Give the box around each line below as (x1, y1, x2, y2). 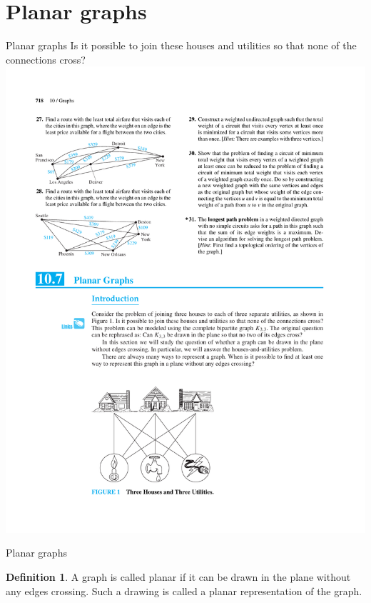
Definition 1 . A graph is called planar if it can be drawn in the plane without (6, 569, 351, 584)
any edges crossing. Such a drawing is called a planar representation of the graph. (6, 583, 362, 598)
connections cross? (6, 51, 86, 66)
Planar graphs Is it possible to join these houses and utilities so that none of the (6, 38, 357, 53)
